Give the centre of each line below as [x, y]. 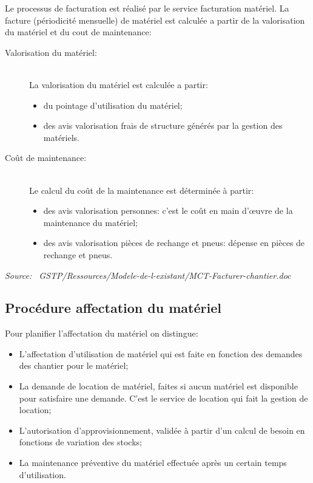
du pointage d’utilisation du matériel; [113, 105]
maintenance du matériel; [91, 222]
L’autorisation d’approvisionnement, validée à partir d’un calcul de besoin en [162, 430]
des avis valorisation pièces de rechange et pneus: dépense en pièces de [174, 243]
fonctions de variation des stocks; [80, 442]
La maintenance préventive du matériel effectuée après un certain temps [153, 463]
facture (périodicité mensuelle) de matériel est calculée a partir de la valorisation [155, 20]
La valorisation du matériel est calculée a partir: [119, 84]
